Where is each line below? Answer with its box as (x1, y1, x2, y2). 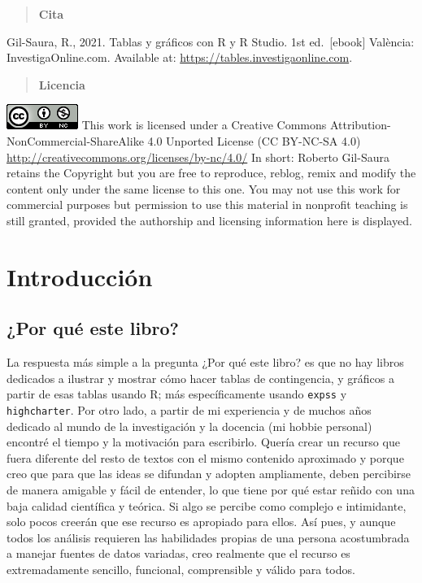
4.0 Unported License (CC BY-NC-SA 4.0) (147, 132, 361, 149)
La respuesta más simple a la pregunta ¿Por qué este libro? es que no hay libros (7, 354, 404, 371)
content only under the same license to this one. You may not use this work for (7, 180, 401, 197)
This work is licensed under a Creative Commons (81, 116, 327, 133)
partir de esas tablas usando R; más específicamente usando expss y (7, 385, 347, 402)
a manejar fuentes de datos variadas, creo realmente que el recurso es (7, 545, 350, 562)
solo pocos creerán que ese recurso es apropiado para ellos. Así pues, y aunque (7, 513, 396, 530)
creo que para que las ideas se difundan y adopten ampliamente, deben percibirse (7, 465, 411, 482)
